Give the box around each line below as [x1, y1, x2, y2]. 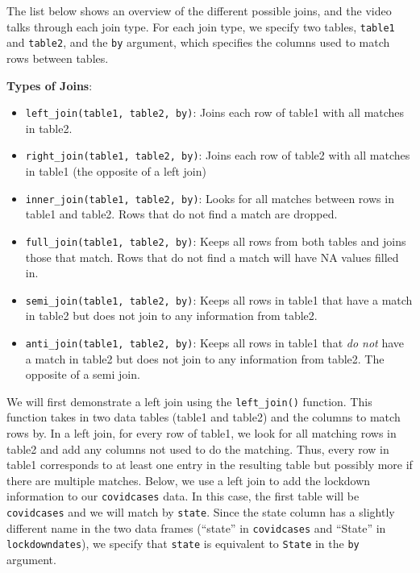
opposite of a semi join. [25, 366, 140, 383]
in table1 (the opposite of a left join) [25, 163, 206, 179]
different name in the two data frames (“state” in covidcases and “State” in [6, 519, 386, 536]
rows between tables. [6, 49, 109, 66]
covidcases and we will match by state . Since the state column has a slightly [6, 504, 395, 521]
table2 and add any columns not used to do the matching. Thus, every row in [6, 440, 389, 457]
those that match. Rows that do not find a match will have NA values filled [25, 248, 399, 265]
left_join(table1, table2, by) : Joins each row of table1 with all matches [25, 104, 405, 121]
